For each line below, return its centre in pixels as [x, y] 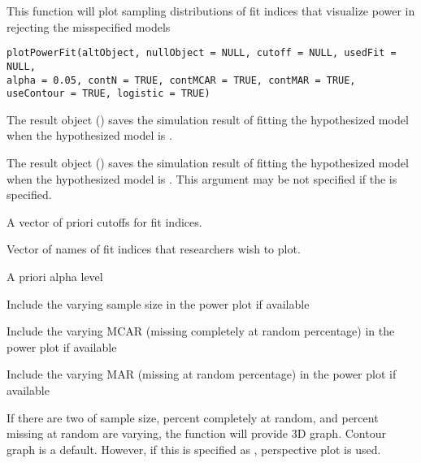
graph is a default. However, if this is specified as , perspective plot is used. [194, 449]
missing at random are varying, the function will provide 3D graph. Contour [196, 433]
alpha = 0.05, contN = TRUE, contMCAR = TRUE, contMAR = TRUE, [181, 80]
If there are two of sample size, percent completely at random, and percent [193, 417]
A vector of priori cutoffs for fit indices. [104, 221]
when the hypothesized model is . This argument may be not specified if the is [202, 178]
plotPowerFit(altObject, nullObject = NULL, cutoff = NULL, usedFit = [202, 53]
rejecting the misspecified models [89, 26]
